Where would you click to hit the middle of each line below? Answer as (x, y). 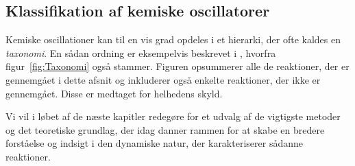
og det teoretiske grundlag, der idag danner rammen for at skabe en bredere (165, 129)
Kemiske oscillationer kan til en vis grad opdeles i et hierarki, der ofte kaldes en (173, 39)
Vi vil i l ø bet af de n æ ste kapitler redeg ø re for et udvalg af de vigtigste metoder (173, 116)
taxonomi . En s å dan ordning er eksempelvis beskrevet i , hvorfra (141, 52)
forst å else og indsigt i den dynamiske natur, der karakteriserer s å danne (154, 143)
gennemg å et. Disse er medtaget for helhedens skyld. (114, 93)
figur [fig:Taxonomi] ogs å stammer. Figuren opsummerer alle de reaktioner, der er (177, 66)
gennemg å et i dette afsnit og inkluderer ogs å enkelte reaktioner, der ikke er (163, 79)
